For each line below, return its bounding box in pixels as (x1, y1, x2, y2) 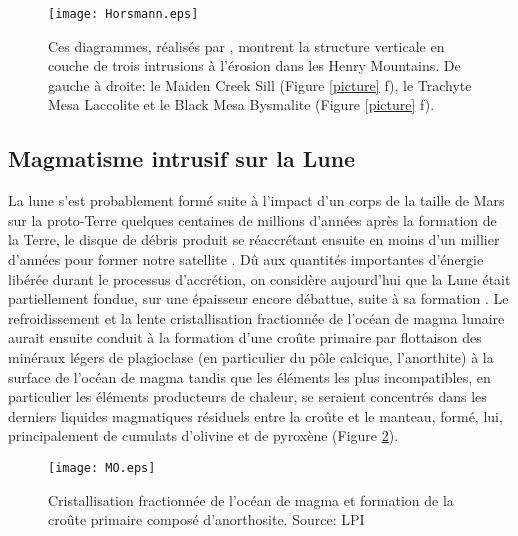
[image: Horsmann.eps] (48, 7, 199, 21)
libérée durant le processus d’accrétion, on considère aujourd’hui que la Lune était (8, 268, 511, 289)
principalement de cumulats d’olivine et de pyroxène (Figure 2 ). (8, 425, 399, 446)
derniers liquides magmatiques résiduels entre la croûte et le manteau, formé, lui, (8, 405, 503, 426)
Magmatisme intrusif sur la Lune (8, 143, 356, 174)
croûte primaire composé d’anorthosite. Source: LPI (48, 509, 365, 530)
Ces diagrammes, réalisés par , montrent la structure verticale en (48, 35, 445, 56)
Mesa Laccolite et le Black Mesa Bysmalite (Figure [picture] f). (48, 94, 435, 115)
